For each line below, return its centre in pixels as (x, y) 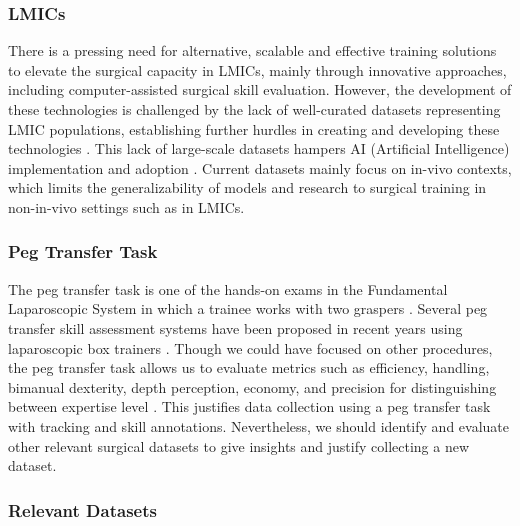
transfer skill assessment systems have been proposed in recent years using (235, 327)
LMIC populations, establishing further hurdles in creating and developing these (254, 128)
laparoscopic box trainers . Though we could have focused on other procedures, (250, 347)
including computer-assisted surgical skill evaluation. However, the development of (260, 89)
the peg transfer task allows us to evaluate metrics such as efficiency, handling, (249, 367)
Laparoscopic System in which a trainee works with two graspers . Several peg (248, 308)
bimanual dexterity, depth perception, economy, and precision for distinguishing (252, 386)
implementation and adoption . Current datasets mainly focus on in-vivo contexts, (260, 167)
